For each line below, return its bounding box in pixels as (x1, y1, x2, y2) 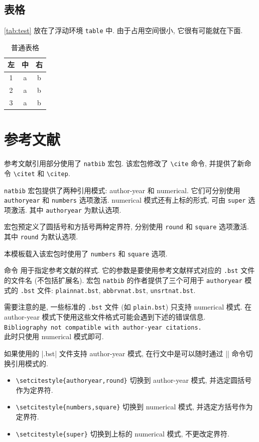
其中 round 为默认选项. (4, 231, 78, 242)
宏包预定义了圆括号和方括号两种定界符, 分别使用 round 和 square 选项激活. (4, 221, 249, 232)
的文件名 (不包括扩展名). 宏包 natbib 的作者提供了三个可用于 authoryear (4, 275, 242, 285)
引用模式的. (11, 358, 48, 368)
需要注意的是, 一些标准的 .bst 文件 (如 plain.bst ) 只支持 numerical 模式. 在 (4, 302, 252, 312)
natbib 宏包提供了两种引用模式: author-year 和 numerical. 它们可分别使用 (4, 185, 240, 195)
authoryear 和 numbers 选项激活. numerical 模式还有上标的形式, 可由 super (4, 195, 246, 205)
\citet (13, 170, 35, 178)
